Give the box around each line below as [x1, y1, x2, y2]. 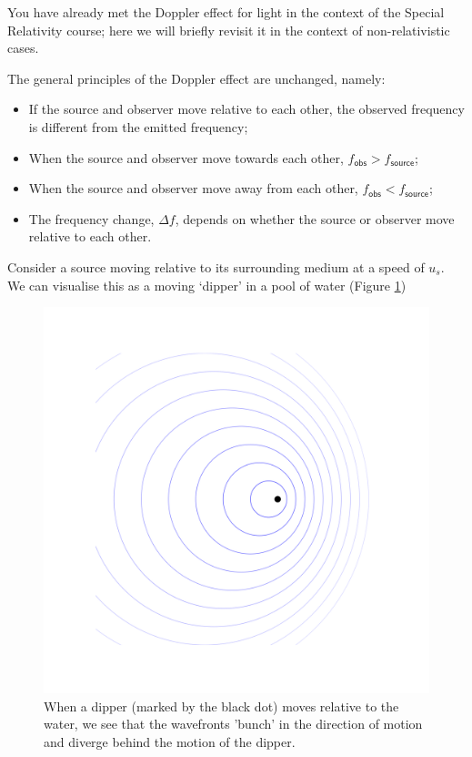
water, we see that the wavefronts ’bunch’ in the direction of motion [44, 714, 423, 733]
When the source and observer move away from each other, [28, 179, 358, 198]
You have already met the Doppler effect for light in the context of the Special [7, 3, 445, 21]
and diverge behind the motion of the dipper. [44, 731, 296, 751]
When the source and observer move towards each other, [28, 148, 344, 167]
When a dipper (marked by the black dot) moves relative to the [44, 696, 399, 715]
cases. [7, 38, 39, 57]
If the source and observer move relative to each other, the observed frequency [28, 99, 465, 118]
